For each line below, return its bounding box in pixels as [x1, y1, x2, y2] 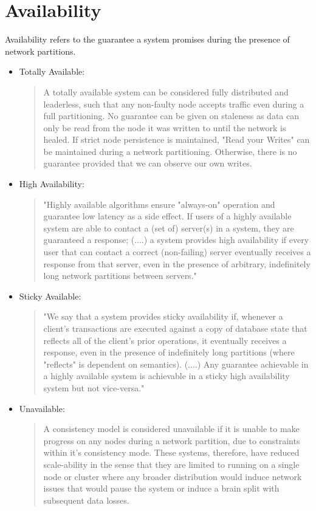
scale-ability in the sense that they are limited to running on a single [43, 458, 300, 470]
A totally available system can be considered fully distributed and [43, 85, 289, 98]
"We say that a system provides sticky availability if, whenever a [43, 310, 283, 323]
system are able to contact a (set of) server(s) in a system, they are [43, 221, 294, 234]
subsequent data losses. [43, 493, 129, 506]
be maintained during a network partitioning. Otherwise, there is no [43, 145, 297, 157]
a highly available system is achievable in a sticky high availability [43, 369, 290, 382]
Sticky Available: [19, 289, 81, 302]
